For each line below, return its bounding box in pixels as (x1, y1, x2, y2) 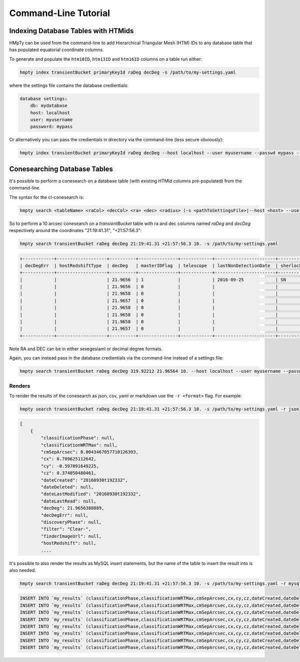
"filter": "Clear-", (40, 526, 91, 532)
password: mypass (30, 124, 73, 130)
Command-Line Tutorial (9, 8, 110, 19)
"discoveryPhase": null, (40, 519, 102, 525)
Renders (9, 382, 30, 389)
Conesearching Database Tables (9, 164, 113, 173)
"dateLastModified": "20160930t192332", (40, 491, 141, 497)
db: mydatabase (30, 103, 67, 109)
